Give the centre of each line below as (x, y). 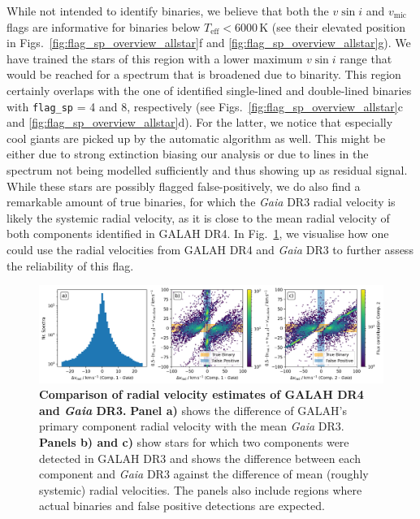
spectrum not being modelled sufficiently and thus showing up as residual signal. (207, 170)
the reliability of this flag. (70, 265)
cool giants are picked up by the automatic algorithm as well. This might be (196, 138)
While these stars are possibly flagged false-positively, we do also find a (184, 186)
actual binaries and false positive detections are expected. (182, 506)
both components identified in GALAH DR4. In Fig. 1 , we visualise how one (198, 234)
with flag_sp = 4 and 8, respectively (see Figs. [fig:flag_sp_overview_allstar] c (205, 106)
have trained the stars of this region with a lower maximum (155, 58)
